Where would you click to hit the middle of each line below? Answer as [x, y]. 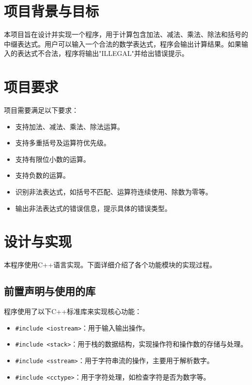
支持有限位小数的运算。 [53, 159]
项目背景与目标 [52, 11]
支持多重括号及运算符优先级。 [63, 143]
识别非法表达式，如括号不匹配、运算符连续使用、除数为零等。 [114, 192]
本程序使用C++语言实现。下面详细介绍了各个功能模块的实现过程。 [110, 265]
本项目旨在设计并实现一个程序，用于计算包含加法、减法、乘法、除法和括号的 [126, 34]
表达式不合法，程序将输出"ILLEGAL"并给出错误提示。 [103, 53]
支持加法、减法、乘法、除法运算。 [70, 126]
